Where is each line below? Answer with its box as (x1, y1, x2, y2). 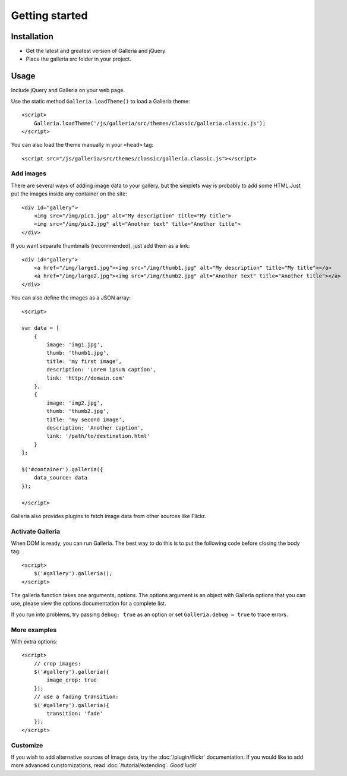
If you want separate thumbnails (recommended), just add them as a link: (11, 242, 190, 250)
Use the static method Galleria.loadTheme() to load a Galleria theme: (11, 97, 190, 105)
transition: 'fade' (46, 710, 103, 717)
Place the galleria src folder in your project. (26, 55, 132, 62)
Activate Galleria (11, 527, 61, 535)
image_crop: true (46, 677, 97, 683)
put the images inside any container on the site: (11, 190, 127, 197)
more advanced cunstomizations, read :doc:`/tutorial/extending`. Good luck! (11, 762, 197, 769)
